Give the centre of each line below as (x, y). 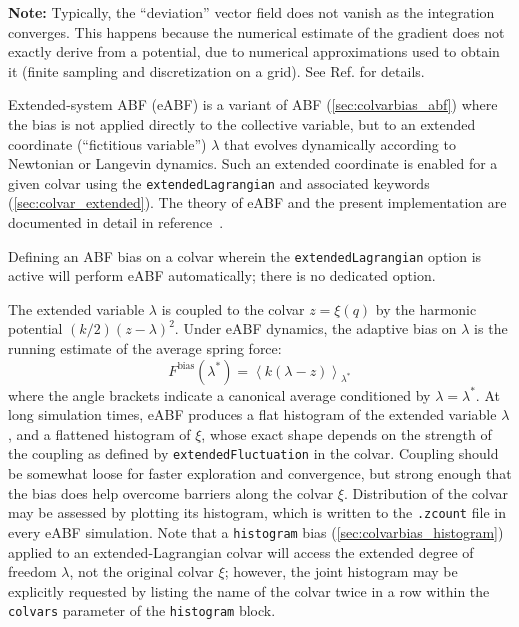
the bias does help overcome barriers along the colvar (171, 492)
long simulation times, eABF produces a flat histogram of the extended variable (252, 414)
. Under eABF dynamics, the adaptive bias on (315, 328)
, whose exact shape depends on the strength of (346, 433)
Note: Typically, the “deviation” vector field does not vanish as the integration (251, 12)
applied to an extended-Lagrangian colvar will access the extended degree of (241, 551)
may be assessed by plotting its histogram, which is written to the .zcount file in (257, 512)
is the (491, 328)
